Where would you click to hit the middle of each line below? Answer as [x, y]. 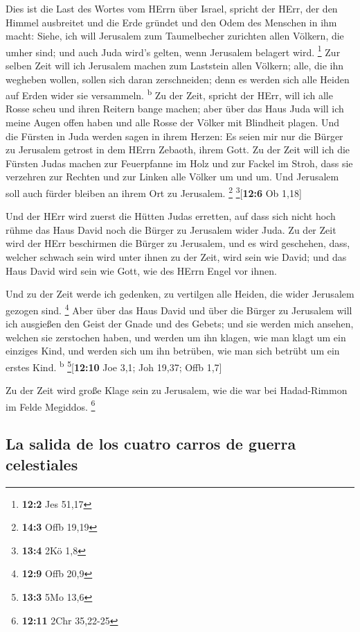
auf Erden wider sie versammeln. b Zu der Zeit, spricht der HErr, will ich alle [169, 94]
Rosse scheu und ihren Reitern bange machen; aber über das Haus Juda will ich [175, 109]
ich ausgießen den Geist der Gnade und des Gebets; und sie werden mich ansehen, [180, 324]
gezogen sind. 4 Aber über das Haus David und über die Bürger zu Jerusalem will [179, 309]
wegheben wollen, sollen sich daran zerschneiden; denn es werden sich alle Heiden [178, 79]
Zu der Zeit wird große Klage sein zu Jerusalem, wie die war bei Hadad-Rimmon [177, 390]
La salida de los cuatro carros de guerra [151, 444]
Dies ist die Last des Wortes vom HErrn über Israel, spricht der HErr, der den [172, 8]
